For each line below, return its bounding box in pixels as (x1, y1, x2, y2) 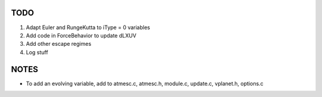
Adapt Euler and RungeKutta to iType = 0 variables (26, 24, 150, 31)
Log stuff (26, 48, 48, 56)
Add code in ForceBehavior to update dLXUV (26, 32, 137, 39)
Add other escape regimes (26, 40, 92, 48)
